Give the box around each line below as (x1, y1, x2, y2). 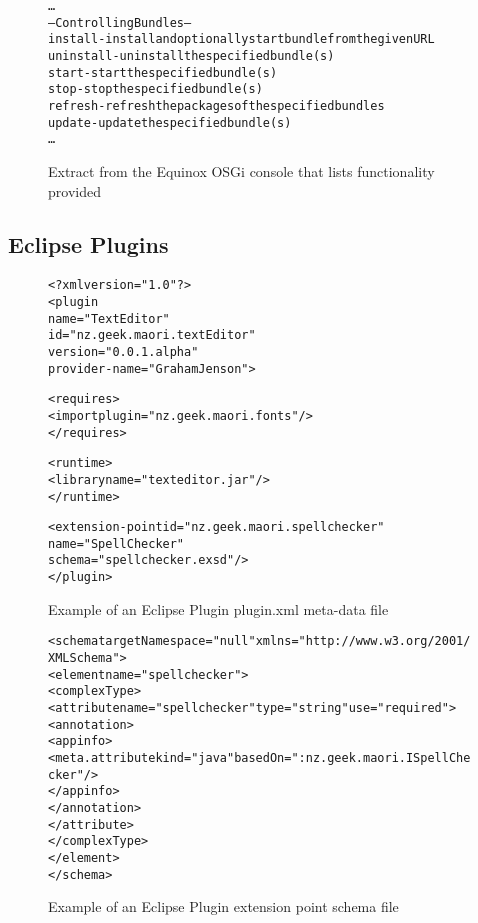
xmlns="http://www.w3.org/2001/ (255, 634, 471, 649)
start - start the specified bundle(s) (48, 65, 278, 80)
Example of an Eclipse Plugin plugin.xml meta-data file (48, 598, 389, 619)
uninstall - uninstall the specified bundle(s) (48, 48, 335, 63)
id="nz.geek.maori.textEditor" (48, 328, 256, 343)
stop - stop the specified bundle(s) (48, 82, 263, 97)
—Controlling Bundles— (48, 15, 192, 30)
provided (48, 180, 101, 201)
